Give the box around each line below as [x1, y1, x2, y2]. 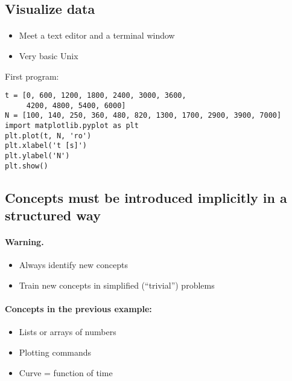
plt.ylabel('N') [5, 152, 70, 161]
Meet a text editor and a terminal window [19, 29, 175, 42]
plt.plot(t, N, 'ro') [5, 131, 92, 140]
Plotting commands [19, 345, 92, 358]
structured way [5, 206, 101, 225]
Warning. [5, 235, 44, 248]
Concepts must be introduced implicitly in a [5, 188, 287, 207]
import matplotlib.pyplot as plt [5, 121, 139, 130]
